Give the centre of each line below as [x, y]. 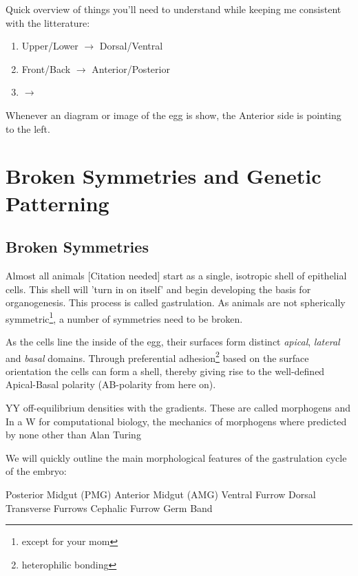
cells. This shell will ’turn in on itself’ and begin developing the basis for [158, 289]
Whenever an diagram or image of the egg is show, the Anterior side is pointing [173, 115]
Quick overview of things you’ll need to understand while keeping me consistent [173, 9]
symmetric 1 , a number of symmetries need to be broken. [124, 317]
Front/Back [46, 68]
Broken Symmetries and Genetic [164, 176]
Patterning [57, 203]
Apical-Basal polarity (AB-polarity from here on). [111, 384]
